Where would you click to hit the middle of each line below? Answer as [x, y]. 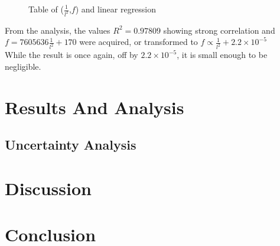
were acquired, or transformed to [139, 42]
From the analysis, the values [58, 30]
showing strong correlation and [219, 30]
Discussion [48, 188]
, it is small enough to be [222, 55]
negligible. [23, 66]
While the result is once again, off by [71, 55]
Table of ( [46, 9]
